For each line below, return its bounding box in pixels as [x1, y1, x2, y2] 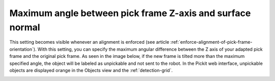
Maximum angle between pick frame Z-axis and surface [9, 8, 251, 19]
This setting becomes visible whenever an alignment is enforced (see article [9, 39, 170, 45]
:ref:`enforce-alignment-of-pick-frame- [170, 39, 253, 45]
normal [9, 22, 40, 33]
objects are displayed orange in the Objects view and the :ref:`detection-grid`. [9, 67, 173, 73]
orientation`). [9, 46, 37, 52]
